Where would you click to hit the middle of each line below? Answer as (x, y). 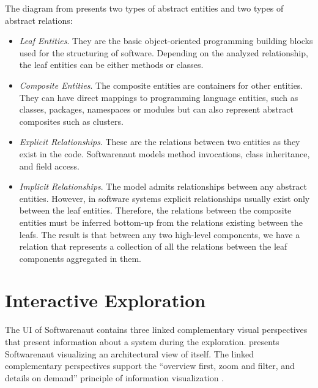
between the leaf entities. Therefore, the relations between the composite (155, 210)
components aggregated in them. (80, 258)
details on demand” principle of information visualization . (115, 377)
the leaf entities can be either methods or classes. (111, 65)
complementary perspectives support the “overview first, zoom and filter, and (150, 366)
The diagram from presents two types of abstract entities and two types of (144, 8)
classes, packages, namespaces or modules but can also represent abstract (156, 109)
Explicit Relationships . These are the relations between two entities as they (160, 142)
